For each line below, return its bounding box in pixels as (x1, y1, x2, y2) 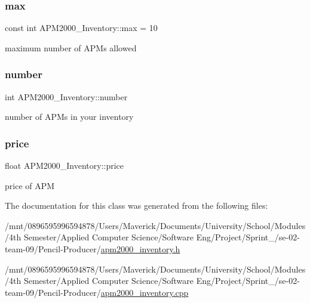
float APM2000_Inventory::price (5, 159, 124, 172)
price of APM (5, 179, 55, 191)
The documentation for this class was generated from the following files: (5, 199, 268, 212)
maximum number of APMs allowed (5, 41, 137, 54)
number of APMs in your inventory (5, 110, 134, 123)
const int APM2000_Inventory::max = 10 (5, 21, 158, 34)
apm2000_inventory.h (100, 243, 180, 255)
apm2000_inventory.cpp (100, 286, 189, 298)
